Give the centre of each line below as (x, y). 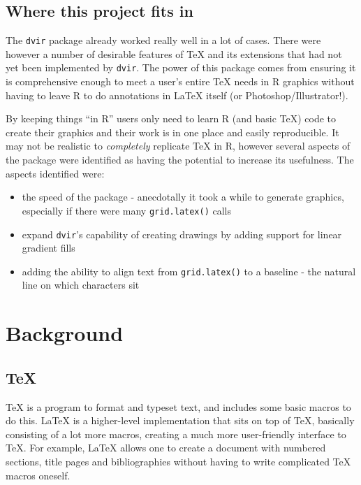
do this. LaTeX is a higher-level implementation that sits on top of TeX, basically (180, 420)
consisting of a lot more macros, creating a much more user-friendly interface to (176, 434)
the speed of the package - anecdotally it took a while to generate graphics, (183, 197)
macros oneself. (38, 475)
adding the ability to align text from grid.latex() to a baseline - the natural (189, 271)
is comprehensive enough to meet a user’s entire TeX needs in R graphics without (180, 81)
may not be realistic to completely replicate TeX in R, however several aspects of (178, 146)
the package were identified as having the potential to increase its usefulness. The (180, 160)
